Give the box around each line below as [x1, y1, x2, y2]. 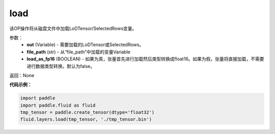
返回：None [9, 72, 35, 78]
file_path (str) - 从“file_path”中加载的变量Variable [26, 49, 131, 55]
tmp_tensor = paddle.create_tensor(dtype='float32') [20, 110, 155, 115]
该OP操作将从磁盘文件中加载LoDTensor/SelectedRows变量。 [9, 25, 137, 31]
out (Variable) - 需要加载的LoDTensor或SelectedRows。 [26, 42, 144, 48]
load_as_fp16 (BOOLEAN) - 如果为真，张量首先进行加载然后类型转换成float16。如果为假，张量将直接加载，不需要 [26, 56, 264, 62]
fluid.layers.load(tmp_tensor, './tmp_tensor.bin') [20, 117, 152, 122]
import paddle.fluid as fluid [20, 102, 96, 108]
